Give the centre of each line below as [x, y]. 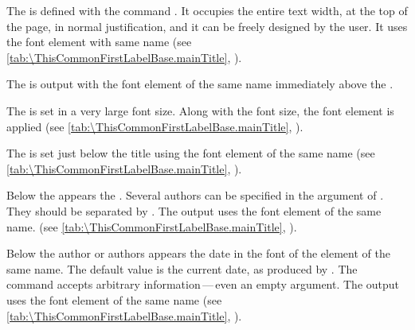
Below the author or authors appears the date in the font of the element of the [198, 253]
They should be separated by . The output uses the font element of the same [194, 210]
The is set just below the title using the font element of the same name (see [191, 153]
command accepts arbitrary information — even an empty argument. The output [203, 284]
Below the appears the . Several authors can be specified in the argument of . [195, 195]
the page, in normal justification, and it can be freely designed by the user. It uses [207, 26]
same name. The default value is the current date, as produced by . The [182, 268]
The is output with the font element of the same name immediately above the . [200, 84]
